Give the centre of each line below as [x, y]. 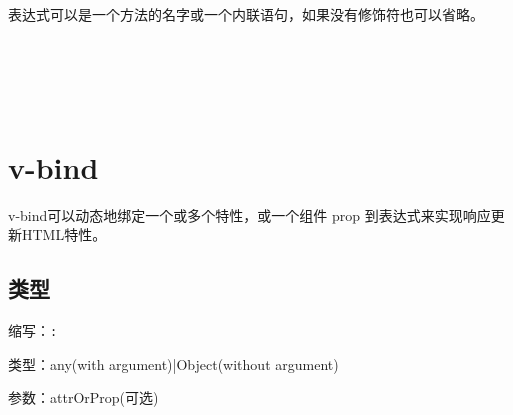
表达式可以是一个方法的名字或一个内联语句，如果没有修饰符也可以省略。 [246, 14]
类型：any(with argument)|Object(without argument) [173, 363]
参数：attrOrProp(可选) [83, 397]
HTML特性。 [64, 234]
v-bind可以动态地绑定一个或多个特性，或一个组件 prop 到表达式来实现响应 [249, 214]
